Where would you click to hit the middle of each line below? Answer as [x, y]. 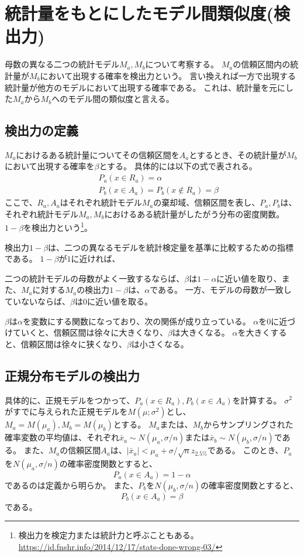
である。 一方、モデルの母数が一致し [221, 290]
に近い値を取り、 [249, 278]
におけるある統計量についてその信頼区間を [98, 154]
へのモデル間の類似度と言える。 [113, 99]
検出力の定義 [42, 130]
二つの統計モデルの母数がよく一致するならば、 [95, 278]
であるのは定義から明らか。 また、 [72, 485]
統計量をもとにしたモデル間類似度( [139, 13]
